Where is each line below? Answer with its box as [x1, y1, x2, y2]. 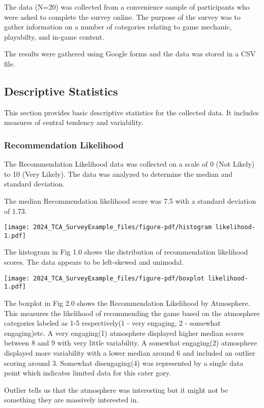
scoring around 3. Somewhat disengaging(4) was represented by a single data [4, 357, 244, 368]
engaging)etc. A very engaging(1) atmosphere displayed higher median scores [4, 327, 244, 338]
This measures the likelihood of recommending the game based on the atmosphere [4, 307, 260, 318]
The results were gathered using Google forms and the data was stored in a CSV [4, 48, 256, 59]
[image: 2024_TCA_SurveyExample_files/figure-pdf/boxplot [4, 274, 204, 282]
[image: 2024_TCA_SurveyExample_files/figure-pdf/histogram [4, 224, 212, 231]
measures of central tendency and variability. [4, 117, 143, 128]
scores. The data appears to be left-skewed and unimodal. [4, 257, 184, 267]
